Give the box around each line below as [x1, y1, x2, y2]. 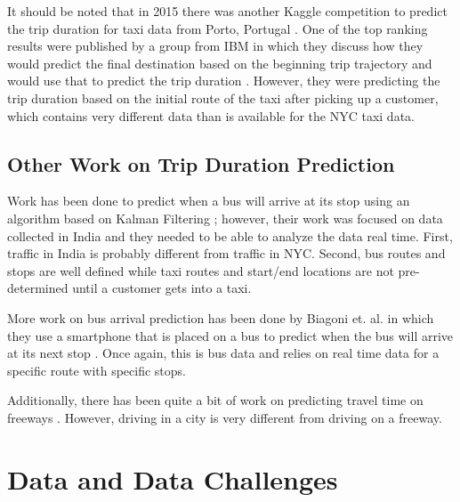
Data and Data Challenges [7, 460, 338, 497]
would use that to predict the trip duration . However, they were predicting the [7, 71, 440, 90]
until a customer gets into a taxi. [72, 279, 252, 297]
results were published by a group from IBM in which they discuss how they [7, 36, 424, 55]
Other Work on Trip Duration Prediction [7, 150, 395, 177]
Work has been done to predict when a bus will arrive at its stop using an [7, 191, 410, 210]
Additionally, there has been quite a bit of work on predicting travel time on [7, 391, 424, 409]
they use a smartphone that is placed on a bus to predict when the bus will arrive [7, 326, 454, 344]
